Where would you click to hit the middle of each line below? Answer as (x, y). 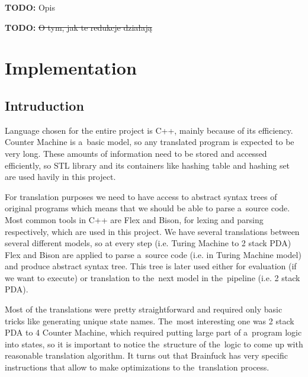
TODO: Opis (30, 7)
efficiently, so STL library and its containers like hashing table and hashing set (147, 165)
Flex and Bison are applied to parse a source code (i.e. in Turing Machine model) (153, 254)
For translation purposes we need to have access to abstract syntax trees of (141, 196)
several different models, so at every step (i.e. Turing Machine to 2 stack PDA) (148, 243)
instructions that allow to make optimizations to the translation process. (137, 367)
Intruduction (44, 105)
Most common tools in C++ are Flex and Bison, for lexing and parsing (134, 219)
